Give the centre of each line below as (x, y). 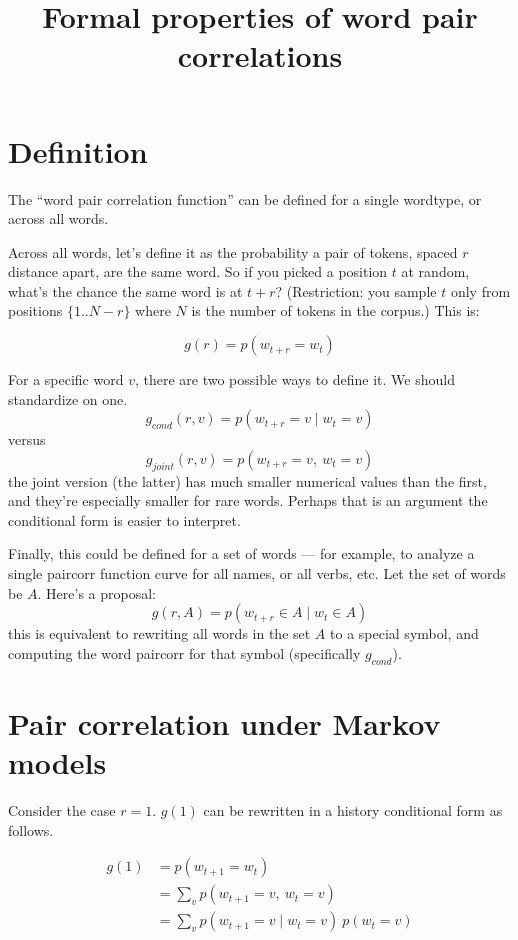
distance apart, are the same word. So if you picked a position (198, 271)
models (57, 761)
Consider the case (62, 809)
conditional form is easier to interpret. (124, 519)
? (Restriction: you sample (356, 290)
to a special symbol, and (404, 633)
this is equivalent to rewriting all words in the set (159, 633)
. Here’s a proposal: (97, 592)
